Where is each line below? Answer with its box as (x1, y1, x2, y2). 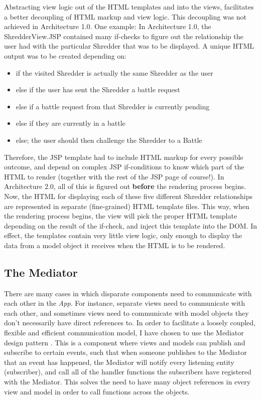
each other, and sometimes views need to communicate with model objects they (4, 307, 249, 318)
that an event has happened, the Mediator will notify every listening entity (4, 356, 234, 367)
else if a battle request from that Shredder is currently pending (16, 101, 210, 111)
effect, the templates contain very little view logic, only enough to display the (4, 230, 242, 241)
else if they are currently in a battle (16, 118, 125, 128)
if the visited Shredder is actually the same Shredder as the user (16, 67, 213, 78)
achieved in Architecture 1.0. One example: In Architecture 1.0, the (4, 21, 211, 32)
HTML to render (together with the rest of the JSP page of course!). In (4, 171, 224, 181)
